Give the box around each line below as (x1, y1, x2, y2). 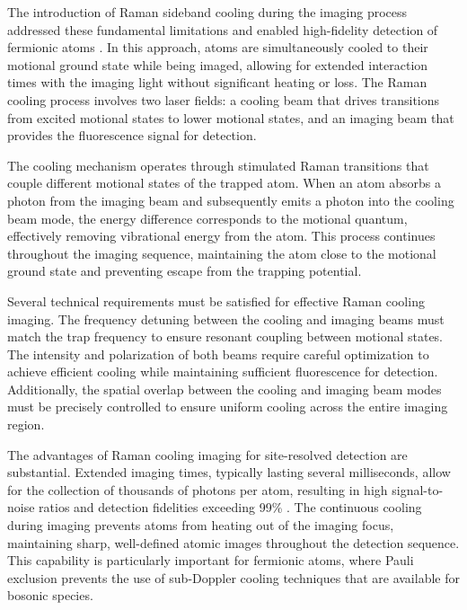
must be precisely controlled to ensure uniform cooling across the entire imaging (7, 397, 448, 416)
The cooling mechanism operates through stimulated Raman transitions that (7, 155, 429, 174)
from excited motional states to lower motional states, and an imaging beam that (7, 108, 454, 127)
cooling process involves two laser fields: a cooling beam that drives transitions (7, 90, 440, 109)
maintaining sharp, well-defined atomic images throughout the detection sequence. (7, 533, 460, 552)
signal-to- (392, 480, 444, 499)
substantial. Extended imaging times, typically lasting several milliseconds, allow (7, 463, 451, 482)
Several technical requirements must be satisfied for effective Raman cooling (7, 291, 425, 310)
